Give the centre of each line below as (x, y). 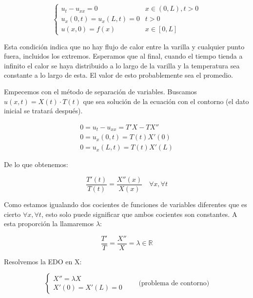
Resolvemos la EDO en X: (43, 261)
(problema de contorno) (174, 284)
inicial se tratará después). (43, 111)
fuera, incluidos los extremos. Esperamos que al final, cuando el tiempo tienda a (123, 56)
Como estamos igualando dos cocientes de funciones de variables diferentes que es (126, 204)
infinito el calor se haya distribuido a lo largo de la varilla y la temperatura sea (122, 65)
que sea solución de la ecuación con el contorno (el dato (166, 101)
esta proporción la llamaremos (49, 223)
